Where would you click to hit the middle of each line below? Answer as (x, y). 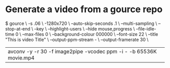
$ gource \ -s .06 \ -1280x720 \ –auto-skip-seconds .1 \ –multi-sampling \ (81, 23)
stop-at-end (18, 28)
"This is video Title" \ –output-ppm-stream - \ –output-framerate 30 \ (77, 40)
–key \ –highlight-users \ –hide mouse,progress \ (84, 28)
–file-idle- (146, 28)
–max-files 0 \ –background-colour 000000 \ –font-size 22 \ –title (90, 34)
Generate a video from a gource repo (84, 9)
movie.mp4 (21, 58)
